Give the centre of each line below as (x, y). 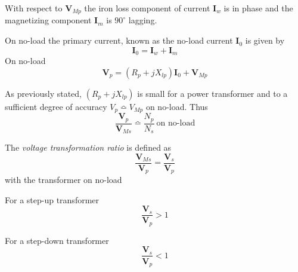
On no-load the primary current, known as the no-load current (119, 40)
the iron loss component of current (147, 8)
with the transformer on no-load (63, 180)
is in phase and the (258, 8)
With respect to (34, 8)
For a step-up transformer (52, 199)
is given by (265, 40)
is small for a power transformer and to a (212, 93)
